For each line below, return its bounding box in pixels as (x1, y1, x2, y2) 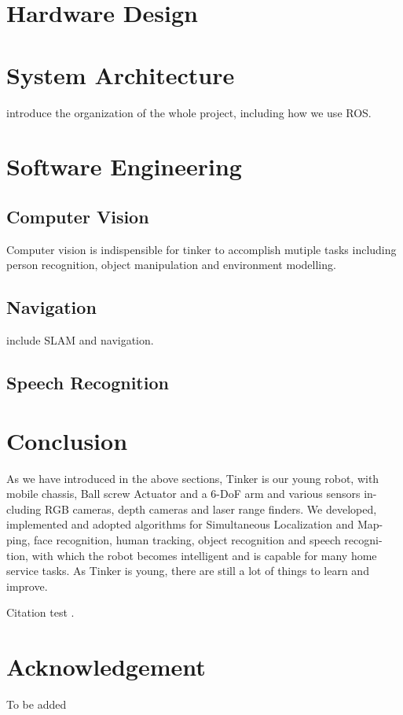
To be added (6, 696, 67, 713)
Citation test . (6, 604, 75, 621)
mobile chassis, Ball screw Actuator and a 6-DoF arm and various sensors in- (6, 485, 377, 502)
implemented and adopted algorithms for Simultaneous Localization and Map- (6, 516, 383, 533)
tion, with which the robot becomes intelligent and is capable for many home (6, 547, 377, 563)
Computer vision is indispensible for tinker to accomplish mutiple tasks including (6, 241, 397, 257)
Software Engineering (6, 150, 242, 182)
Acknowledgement (6, 651, 206, 683)
